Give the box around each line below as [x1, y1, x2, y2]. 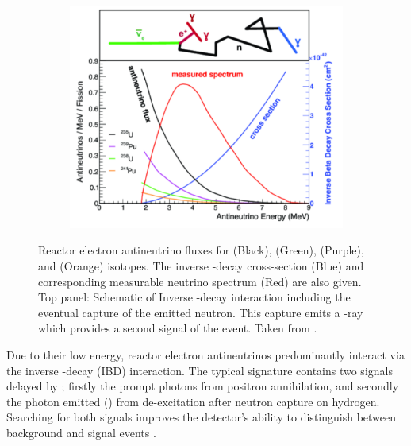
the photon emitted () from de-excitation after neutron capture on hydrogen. [6, 393, 380, 409]
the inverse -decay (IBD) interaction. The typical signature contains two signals [6, 362, 393, 378]
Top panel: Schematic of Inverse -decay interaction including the [38, 289, 351, 305]
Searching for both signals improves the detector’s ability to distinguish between [6, 409, 397, 425]
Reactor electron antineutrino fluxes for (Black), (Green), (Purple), [38, 242, 364, 258]
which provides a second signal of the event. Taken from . [38, 320, 317, 336]
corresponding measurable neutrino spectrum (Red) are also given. [38, 273, 362, 289]
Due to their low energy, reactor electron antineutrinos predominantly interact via [6, 347, 405, 363]
